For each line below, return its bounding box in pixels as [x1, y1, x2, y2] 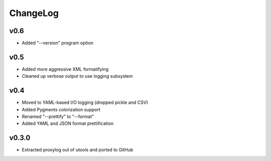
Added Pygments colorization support [22, 106, 100, 112]
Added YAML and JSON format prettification [22, 120, 114, 126]
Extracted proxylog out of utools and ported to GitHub [22, 147, 133, 153]
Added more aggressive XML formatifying [22, 66, 109, 72]
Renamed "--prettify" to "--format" [22, 113, 94, 120]
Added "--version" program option [22, 40, 94, 46]
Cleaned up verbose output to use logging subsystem [22, 73, 133, 79]
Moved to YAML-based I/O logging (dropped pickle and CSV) [22, 99, 148, 105]
